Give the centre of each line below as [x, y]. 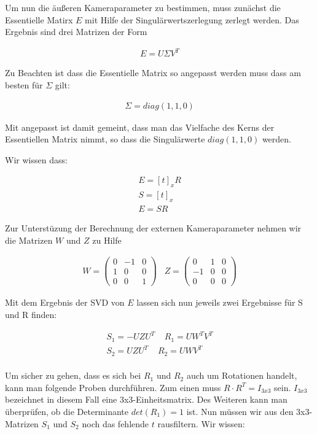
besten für [24, 84]
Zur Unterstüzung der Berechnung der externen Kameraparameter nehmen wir [153, 228]
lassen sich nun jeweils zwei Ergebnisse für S [220, 302]
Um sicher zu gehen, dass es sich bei [73, 375]
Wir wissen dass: [36, 159]
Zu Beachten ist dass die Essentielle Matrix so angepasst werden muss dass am [153, 73]
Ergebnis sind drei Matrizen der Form [76, 32]
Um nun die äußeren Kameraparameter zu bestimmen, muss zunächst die [143, 7]
